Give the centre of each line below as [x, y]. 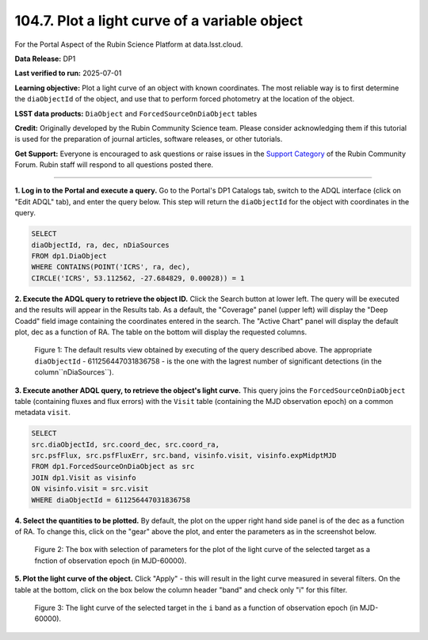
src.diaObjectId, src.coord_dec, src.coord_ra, [125, 444]
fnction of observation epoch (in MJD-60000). [111, 560]
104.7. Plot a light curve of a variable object [159, 21]
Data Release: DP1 [45, 59]
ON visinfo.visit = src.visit [90, 489]
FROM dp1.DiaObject [69, 256]
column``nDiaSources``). [74, 372]
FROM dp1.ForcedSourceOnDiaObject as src [113, 467]
